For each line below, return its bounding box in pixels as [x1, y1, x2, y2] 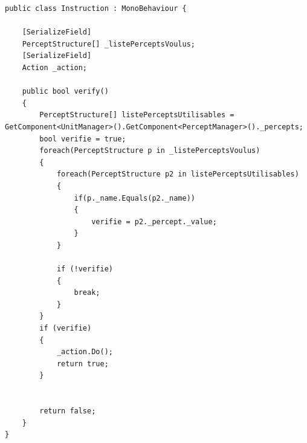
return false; [39, 407, 96, 416]
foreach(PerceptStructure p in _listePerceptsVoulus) [39, 146, 260, 155]
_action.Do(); [56, 348, 113, 357]
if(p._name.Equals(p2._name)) [74, 193, 195, 202]
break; [74, 288, 100, 297]
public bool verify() [22, 87, 109, 96]
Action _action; [22, 63, 88, 72]
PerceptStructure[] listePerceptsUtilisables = [39, 111, 234, 120]
